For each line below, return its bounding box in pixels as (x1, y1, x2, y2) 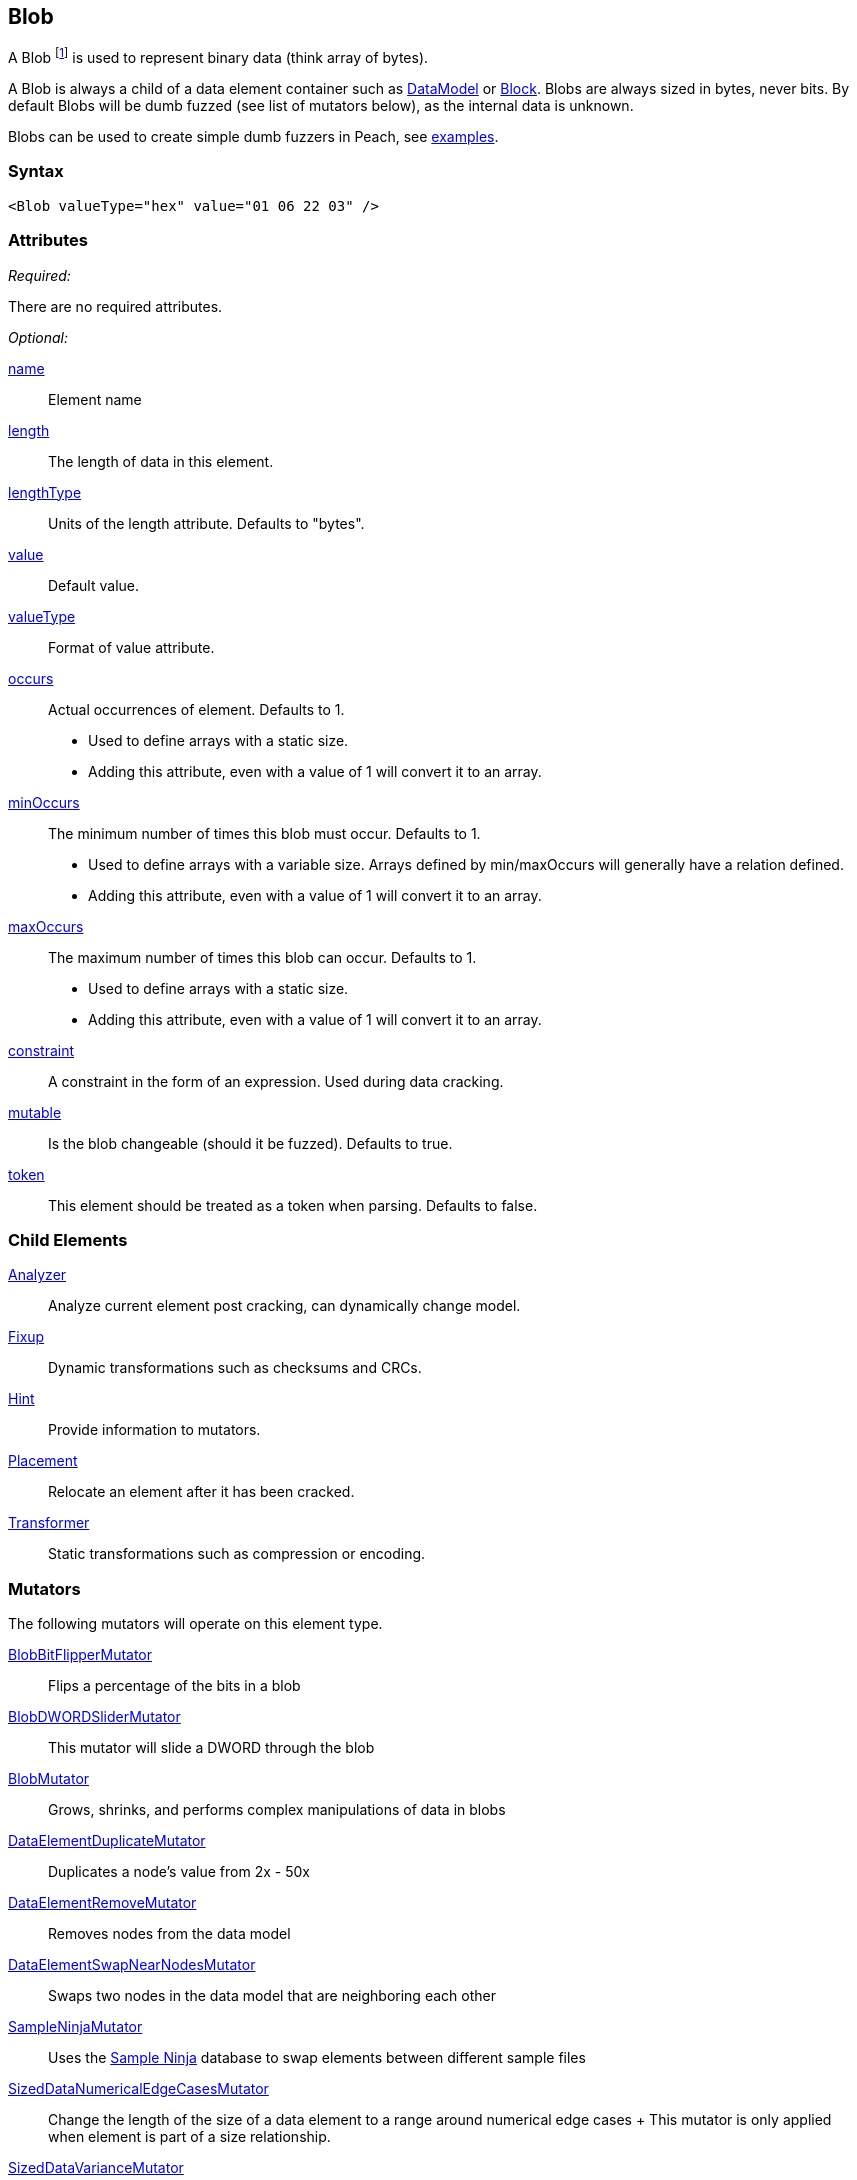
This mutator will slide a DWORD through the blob (48, 1739, 375, 1757)
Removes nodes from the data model (48, 1925, 291, 1943)
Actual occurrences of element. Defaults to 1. (48, 700, 345, 718)
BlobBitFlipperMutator (8, 1646, 153, 1664)
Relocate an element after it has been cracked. (48, 1483, 355, 1501)
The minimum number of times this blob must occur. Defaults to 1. (48, 824, 481, 842)
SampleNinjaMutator (8, 2018, 143, 2036)
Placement (8, 1452, 78, 1470)
